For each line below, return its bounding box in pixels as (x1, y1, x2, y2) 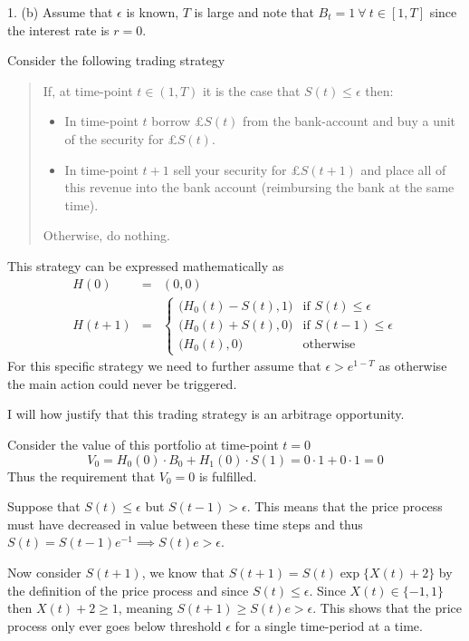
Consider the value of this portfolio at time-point (7, 434, 279, 453)
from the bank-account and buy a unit (243, 112, 456, 131)
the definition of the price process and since (7, 580, 249, 599)
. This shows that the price (312, 598, 463, 617)
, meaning (118, 598, 173, 617)
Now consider (7, 562, 81, 581)
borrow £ (151, 112, 205, 131)
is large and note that (194, 3, 314, 21)
